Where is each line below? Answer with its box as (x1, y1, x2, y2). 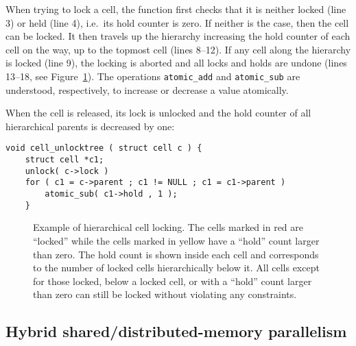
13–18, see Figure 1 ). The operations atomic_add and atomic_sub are (5, 69, 300, 83)
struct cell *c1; (25, 155, 104, 165)
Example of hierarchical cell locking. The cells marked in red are (33, 220, 304, 234)
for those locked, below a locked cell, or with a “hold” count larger (33, 273, 312, 288)
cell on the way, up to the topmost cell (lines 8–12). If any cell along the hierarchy (5, 42, 351, 56)
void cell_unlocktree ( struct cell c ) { (5, 143, 202, 153)
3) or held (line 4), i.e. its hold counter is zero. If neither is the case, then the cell (5, 15, 349, 29)
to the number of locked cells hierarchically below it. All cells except (33, 260, 320, 275)
